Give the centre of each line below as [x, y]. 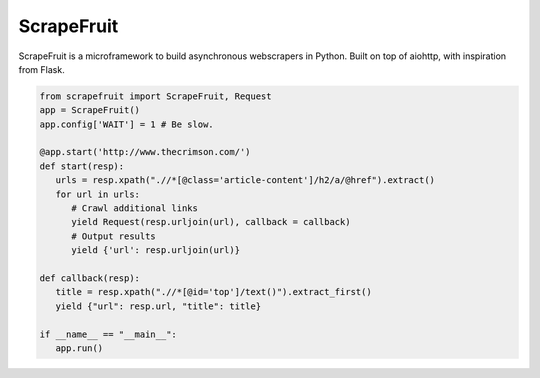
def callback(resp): [89, 278]
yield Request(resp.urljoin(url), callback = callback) [211, 222]
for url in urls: [97, 194]
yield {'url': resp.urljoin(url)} [155, 250]
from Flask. [41, 69]
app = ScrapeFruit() [89, 110]
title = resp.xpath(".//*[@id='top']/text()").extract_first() [213, 292]
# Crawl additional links [135, 208]
